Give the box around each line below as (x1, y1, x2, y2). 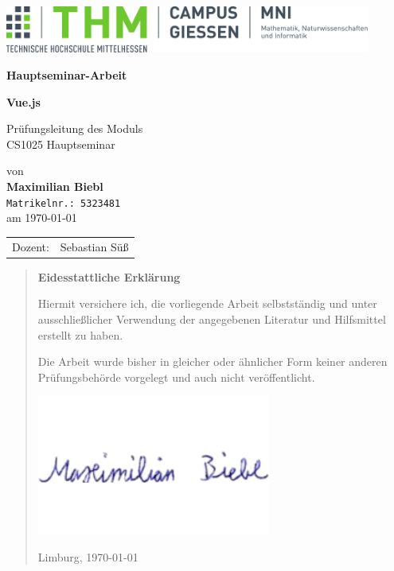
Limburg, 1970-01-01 (37, 548, 138, 565)
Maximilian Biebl (6, 178, 103, 195)
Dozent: (12, 238, 49, 254)
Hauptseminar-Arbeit (6, 67, 127, 84)
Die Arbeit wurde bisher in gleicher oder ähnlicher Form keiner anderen (37, 353, 388, 370)
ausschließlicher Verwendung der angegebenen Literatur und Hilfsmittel (37, 310, 386, 327)
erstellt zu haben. (37, 326, 123, 343)
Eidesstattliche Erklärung (37, 268, 181, 285)
